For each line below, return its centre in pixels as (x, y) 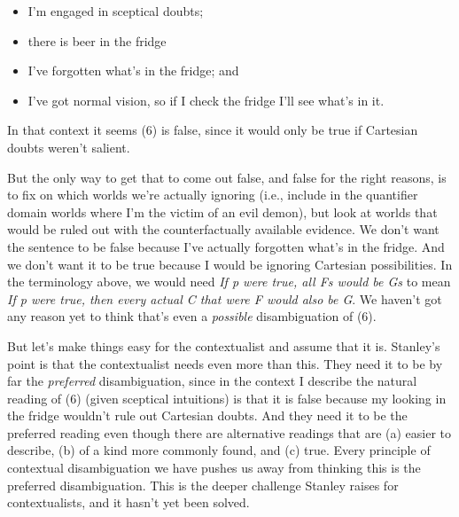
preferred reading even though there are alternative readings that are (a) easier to (229, 432)
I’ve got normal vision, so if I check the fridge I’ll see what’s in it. (206, 100)
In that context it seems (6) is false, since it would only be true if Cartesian (213, 130)
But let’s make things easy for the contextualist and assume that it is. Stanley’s (224, 345)
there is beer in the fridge (97, 40)
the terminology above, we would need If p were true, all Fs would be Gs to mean (229, 282)
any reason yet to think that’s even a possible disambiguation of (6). (192, 316)
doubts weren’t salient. (69, 147)
